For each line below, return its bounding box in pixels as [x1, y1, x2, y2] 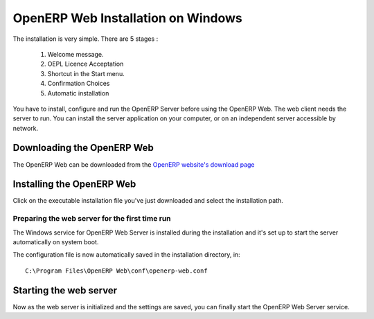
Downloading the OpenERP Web [12, 142, 154, 154]
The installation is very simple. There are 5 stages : [12, 35, 159, 43]
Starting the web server [12, 284, 118, 296]
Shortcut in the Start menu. [47, 69, 125, 78]
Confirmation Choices [47, 80, 110, 88]
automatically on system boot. [12, 238, 99, 246]
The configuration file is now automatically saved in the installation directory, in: [12, 250, 240, 259]
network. [12, 124, 39, 132]
